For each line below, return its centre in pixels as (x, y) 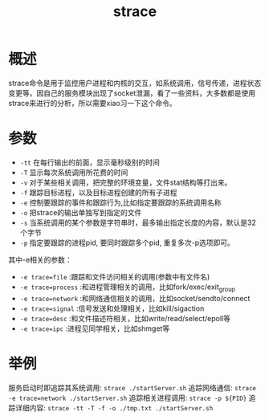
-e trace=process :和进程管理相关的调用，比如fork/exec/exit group (127, 287)
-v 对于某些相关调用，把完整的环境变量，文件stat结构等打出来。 (126, 182)
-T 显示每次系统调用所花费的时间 (74, 172)
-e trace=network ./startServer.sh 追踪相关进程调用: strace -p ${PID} (128, 398)
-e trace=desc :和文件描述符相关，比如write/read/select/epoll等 (125, 318)
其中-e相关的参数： (40, 259)
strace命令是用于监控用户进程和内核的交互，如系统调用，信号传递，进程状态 (135, 83)
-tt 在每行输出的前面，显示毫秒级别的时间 (90, 162)
